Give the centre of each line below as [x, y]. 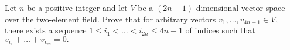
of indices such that [220, 30]
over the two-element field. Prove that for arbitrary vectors [110, 19]
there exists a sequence [46, 30]
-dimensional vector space [239, 7]
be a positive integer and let [77, 7]
